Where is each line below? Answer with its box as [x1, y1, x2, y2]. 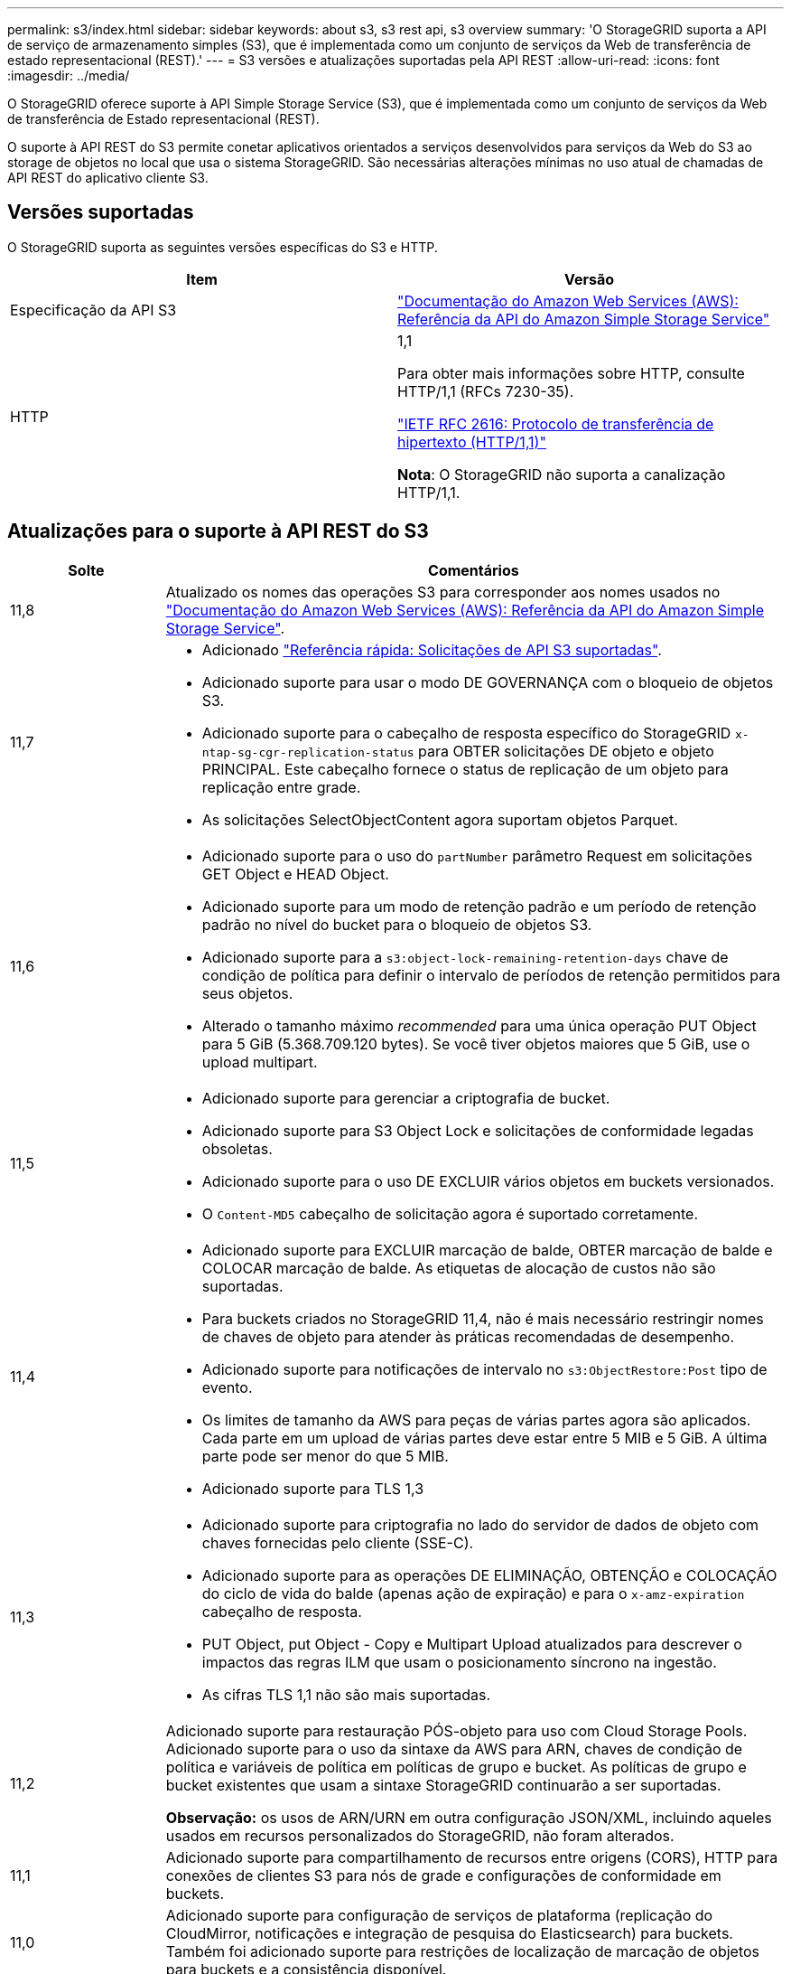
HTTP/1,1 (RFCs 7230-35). [397, 381, 574, 400]
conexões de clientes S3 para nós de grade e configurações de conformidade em [165, 1866, 721, 1885]
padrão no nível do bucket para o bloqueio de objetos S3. [201, 915, 592, 934]
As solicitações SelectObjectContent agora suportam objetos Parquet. [201, 810, 678, 829]
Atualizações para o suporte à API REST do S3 [7, 520, 429, 543]
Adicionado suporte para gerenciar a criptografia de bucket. [201, 1088, 610, 1107]
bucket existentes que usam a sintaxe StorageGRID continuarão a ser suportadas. [165, 1775, 721, 1794]
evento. [201, 1377, 253, 1396]
